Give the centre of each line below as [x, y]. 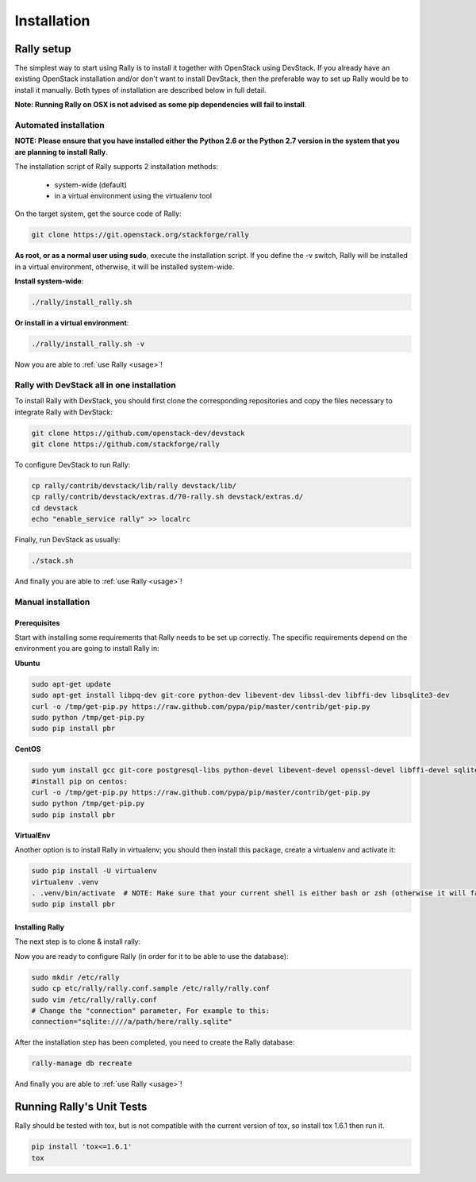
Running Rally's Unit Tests [81, 1107]
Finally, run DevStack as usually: [67, 540]
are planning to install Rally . [61, 152]
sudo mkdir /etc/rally [75, 977]
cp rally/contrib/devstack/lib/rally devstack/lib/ [134, 485]
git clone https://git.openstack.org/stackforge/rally [140, 235]
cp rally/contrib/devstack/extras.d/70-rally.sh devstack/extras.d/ [167, 497]
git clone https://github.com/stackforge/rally [125, 444]
